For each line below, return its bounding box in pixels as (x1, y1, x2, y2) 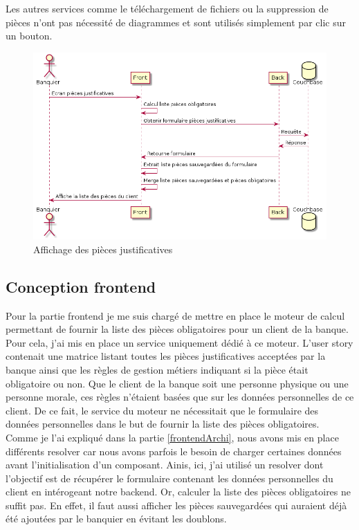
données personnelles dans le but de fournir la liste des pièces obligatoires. (6, 417, 320, 431)
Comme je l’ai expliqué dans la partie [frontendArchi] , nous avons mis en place (6, 430, 339, 444)
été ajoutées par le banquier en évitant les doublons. (6, 511, 227, 526)
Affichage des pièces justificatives (33, 241, 173, 256)
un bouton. (6, 28, 53, 43)
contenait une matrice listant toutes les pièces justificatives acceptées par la (6, 349, 326, 363)
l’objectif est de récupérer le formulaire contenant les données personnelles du (6, 470, 333, 485)
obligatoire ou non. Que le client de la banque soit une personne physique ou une (6, 376, 349, 390)
